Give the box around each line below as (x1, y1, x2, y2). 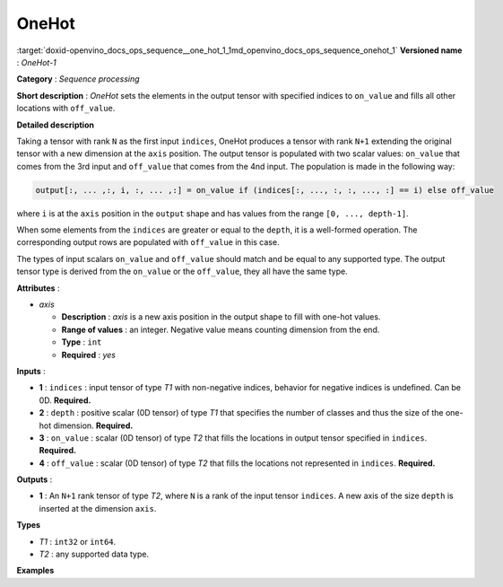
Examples (16, 565, 55, 576)
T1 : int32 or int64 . (39, 536, 117, 547)
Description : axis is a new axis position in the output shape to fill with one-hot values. (61, 311, 381, 322)
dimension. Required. (53, 420, 134, 431)
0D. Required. (39, 395, 91, 406)
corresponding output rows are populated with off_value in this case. (16, 237, 280, 248)
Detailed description (16, 119, 94, 130)
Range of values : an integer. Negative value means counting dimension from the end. (61, 324, 380, 335)
